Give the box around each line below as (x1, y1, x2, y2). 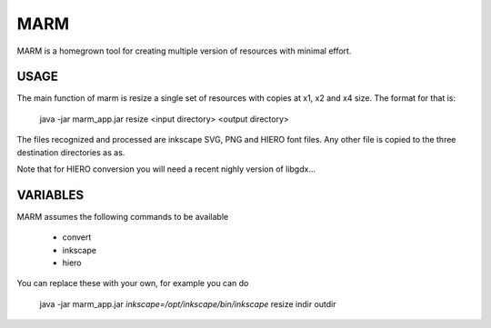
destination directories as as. (16, 146, 125, 158)
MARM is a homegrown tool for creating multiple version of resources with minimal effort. (16, 45, 352, 56)
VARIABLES (16, 187, 85, 203)
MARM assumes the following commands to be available (16, 211, 229, 222)
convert (62, 232, 92, 243)
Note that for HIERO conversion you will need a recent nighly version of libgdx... (16, 164, 316, 174)
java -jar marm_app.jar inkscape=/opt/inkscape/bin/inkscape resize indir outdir (39, 298, 336, 309)
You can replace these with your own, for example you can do (16, 278, 249, 289)
